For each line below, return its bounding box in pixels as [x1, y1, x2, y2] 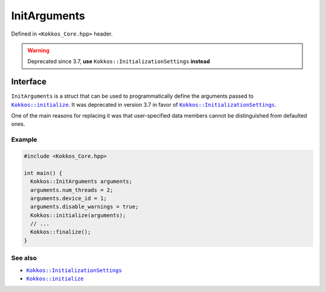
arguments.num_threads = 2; [30, 186, 113, 193]
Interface [11, 77, 46, 87]
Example [11, 136, 37, 144]
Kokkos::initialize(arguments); [30, 212, 126, 218]
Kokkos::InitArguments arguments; [30, 178, 133, 185]
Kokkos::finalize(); [30, 229, 91, 235]
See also [11, 254, 37, 262]
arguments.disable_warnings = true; [30, 203, 139, 211]
